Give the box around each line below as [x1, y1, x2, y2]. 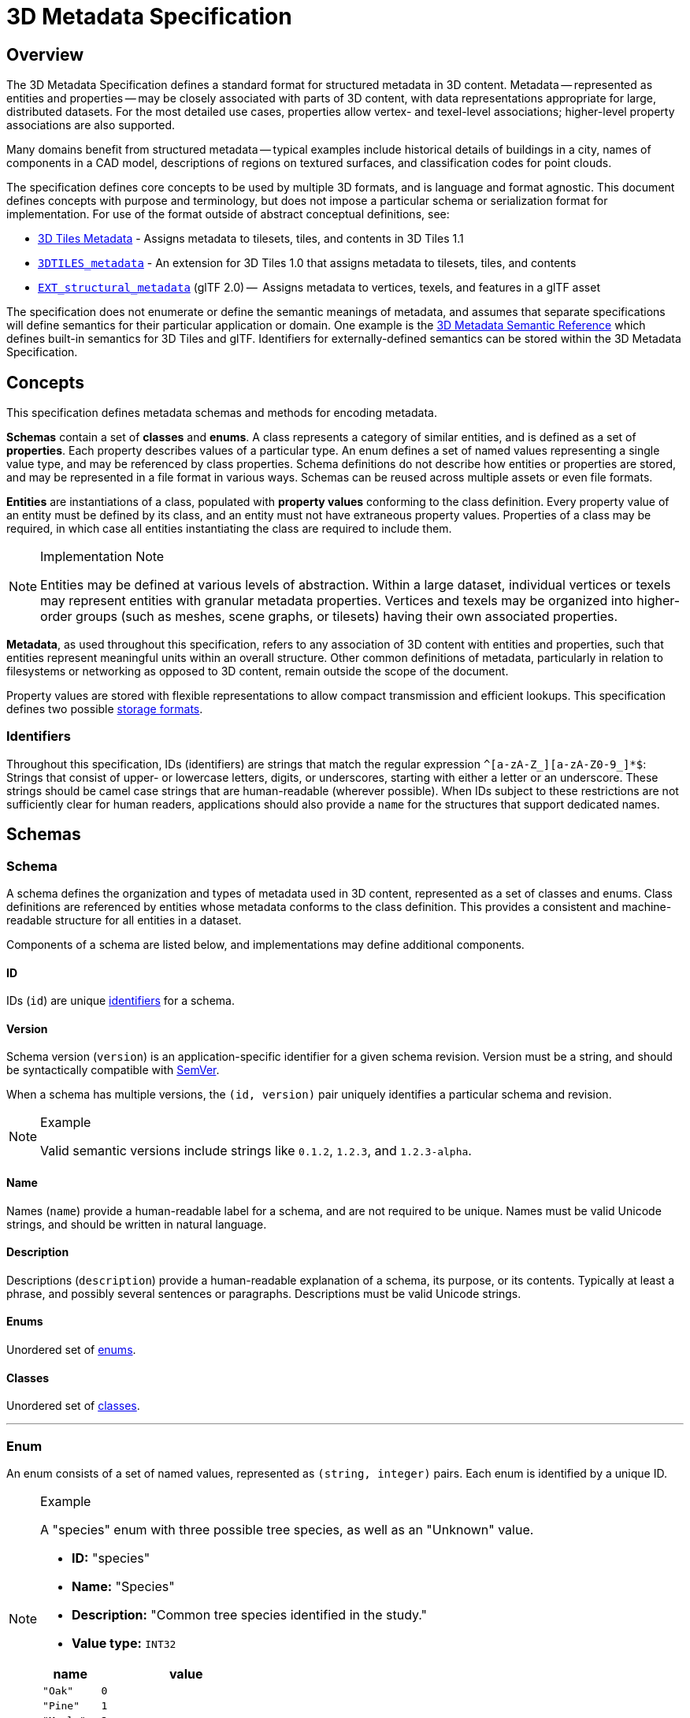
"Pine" [43, 1700, 80, 1712]
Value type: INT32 [72, 1635, 176, 1652]
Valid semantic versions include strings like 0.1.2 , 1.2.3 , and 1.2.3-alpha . [40, 1143, 472, 1159]
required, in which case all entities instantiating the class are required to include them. [6, 522, 452, 536]
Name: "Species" [72, 1579, 175, 1595]
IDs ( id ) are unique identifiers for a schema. [6, 994, 235, 1008]
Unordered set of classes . [6, 1399, 140, 1413]
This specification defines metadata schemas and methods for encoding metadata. [6, 406, 437, 420]
